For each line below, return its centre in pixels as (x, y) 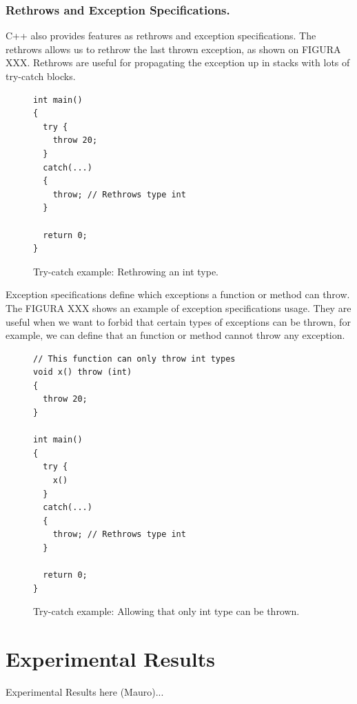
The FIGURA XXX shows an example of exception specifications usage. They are (178, 307)
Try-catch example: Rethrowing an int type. (126, 271)
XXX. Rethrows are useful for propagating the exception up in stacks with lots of (178, 62)
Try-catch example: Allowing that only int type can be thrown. (166, 611)
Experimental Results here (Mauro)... (85, 692)
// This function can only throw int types (134, 359)
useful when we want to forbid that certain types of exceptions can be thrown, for (178, 321)
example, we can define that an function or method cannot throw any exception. (175, 335)
